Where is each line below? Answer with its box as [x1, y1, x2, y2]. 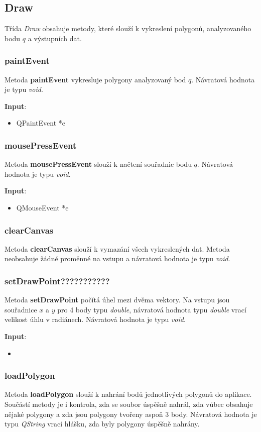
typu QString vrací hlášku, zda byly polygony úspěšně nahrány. [5, 418, 200, 429]
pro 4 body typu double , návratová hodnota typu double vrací [57, 304, 246, 314]
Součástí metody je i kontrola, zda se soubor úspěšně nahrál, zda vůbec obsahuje [5, 398, 253, 409]
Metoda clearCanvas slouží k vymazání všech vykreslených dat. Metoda [5, 243, 230, 254]
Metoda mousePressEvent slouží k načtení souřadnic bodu [5, 159, 192, 169]
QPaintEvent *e [16, 118, 66, 128]
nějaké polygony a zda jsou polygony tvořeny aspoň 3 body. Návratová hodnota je [5, 408, 257, 419]
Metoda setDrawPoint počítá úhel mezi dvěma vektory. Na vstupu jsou [5, 294, 230, 305]
